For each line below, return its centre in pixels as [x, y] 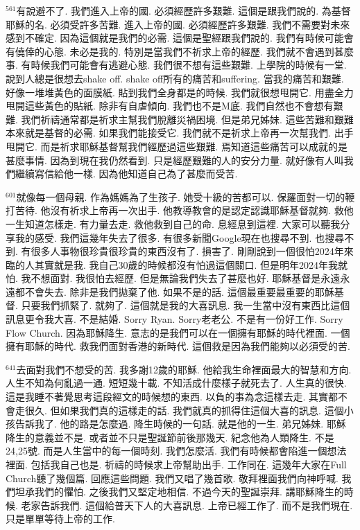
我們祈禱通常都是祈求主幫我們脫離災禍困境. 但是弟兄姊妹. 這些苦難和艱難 [187, 119]
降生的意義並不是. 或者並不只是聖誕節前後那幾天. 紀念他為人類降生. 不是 [170, 437]
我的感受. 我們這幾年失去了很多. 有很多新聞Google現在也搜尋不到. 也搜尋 [180, 237]
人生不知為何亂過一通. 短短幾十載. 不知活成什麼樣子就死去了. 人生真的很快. [176, 383]
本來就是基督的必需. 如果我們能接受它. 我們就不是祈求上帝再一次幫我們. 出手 [180, 133]
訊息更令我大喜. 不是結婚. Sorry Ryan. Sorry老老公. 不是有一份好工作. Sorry [174, 319]
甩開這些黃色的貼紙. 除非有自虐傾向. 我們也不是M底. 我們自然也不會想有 [170, 106]
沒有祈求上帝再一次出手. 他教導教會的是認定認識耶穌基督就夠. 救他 [202, 210]
